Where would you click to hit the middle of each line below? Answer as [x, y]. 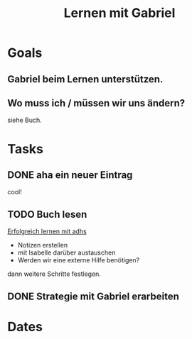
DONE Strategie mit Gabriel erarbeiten [93, 296]
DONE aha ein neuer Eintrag [70, 175]
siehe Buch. [25, 120]
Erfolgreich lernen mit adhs [47, 231]
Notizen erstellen [43, 245]
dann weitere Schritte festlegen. [54, 274]
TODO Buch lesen [47, 214]
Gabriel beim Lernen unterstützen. [85, 79]
